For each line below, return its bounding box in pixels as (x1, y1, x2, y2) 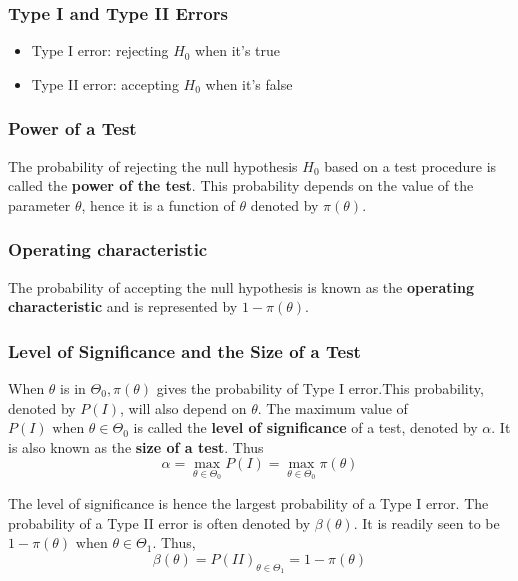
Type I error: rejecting (31, 40, 169, 61)
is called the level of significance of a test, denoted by (133, 417, 478, 438)
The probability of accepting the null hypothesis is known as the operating (8, 276, 474, 297)
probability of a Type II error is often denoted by (8, 512, 311, 533)
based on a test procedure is (324, 155, 497, 176)
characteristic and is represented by (8, 296, 238, 317)
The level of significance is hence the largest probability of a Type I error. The (8, 493, 489, 514)
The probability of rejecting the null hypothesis (8, 155, 298, 176)
